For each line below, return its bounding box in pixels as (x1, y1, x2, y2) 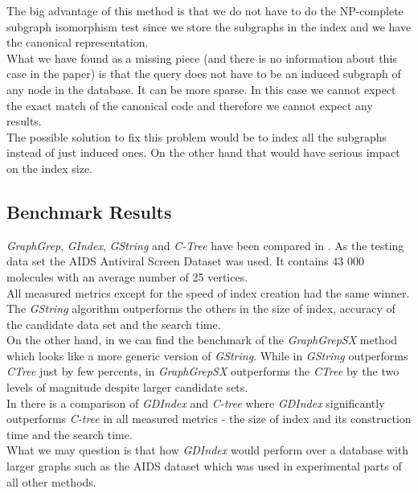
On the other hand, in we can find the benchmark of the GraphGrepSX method (6, 331, 398, 348)
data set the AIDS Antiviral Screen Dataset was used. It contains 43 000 (6, 253, 364, 269)
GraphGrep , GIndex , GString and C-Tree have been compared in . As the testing (6, 236, 404, 253)
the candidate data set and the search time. (6, 315, 221, 332)
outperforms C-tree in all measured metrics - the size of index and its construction (6, 410, 412, 427)
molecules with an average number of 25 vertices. (6, 268, 248, 285)
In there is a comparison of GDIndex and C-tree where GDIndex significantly (6, 394, 385, 411)
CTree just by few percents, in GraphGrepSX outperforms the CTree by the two (6, 363, 400, 380)
